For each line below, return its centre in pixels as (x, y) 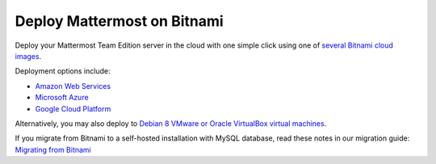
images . (28, 56)
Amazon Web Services (73, 86)
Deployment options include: (63, 71)
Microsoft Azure (62, 98)
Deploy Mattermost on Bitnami (119, 21)
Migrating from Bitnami (53, 149)
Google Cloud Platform (73, 108)
